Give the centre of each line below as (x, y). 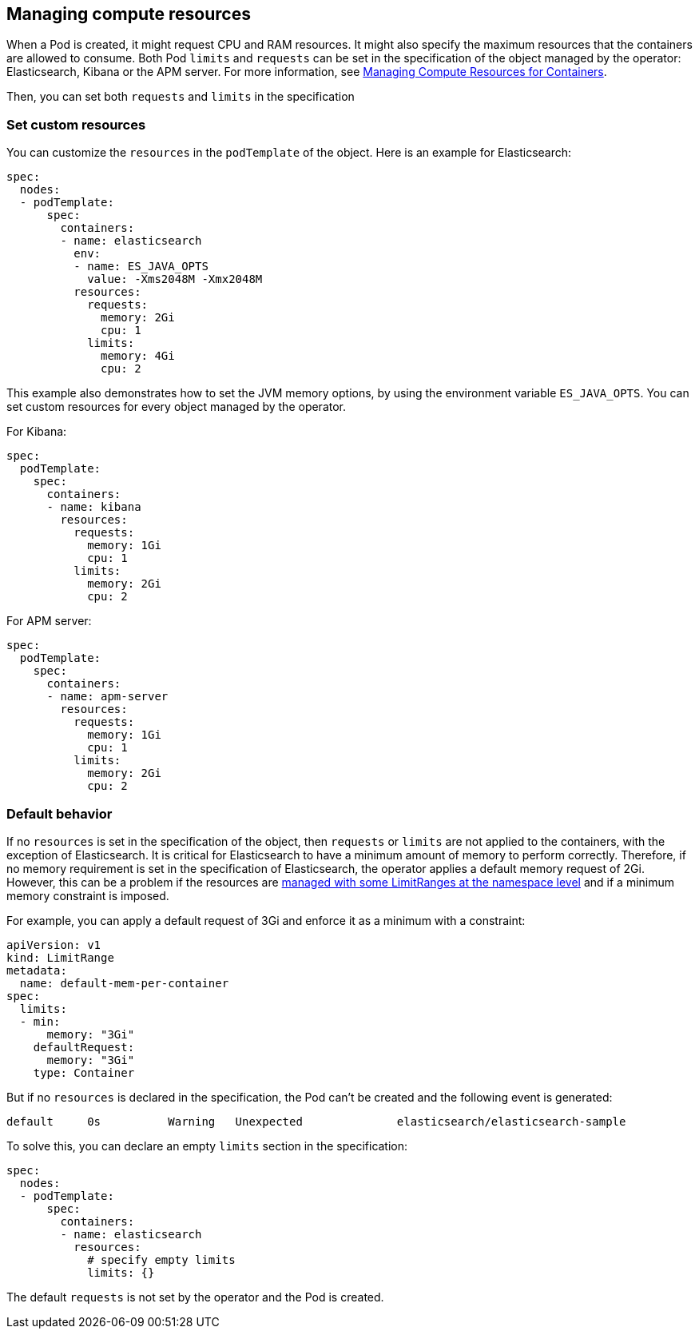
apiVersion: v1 (54, 944)
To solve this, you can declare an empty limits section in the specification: (207, 1146)
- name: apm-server (107, 697)
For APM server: (49, 621)
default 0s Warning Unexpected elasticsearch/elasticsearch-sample (316, 1121)
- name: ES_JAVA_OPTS (141, 267)
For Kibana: (37, 432)
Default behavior (60, 813)
